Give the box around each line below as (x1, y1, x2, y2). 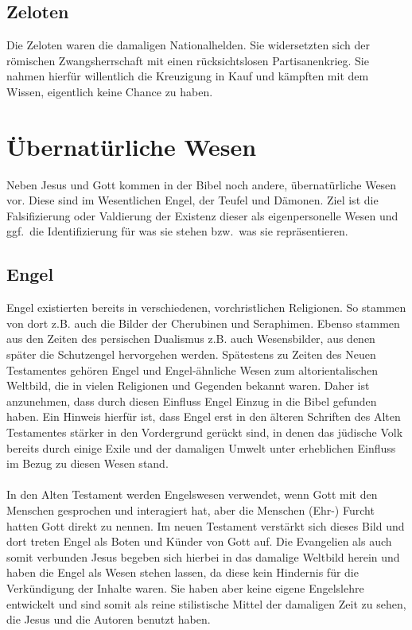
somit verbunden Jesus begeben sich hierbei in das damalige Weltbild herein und (6, 548, 400, 565)
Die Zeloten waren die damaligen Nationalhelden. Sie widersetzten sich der (6, 37, 371, 53)
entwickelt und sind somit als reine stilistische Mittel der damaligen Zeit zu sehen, (6, 595, 406, 612)
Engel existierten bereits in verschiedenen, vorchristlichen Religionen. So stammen (6, 299, 406, 316)
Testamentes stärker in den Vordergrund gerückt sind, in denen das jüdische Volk (6, 424, 403, 441)
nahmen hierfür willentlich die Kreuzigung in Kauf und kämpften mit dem (6, 68, 369, 84)
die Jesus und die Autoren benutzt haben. (6, 611, 211, 628)
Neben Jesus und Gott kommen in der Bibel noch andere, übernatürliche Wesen (6, 176, 397, 192)
